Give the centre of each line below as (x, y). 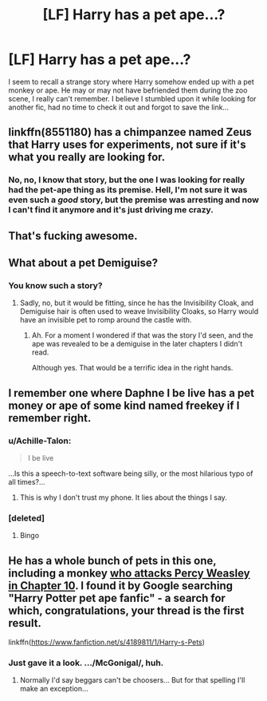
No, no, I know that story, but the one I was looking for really (127, 180)
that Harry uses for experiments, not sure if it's (127, 145)
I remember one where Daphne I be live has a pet (132, 393)
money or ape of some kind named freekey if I (124, 405)
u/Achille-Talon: (40, 441)
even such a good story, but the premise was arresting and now (133, 200)
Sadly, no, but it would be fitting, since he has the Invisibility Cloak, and (136, 303)
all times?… (27, 482)
